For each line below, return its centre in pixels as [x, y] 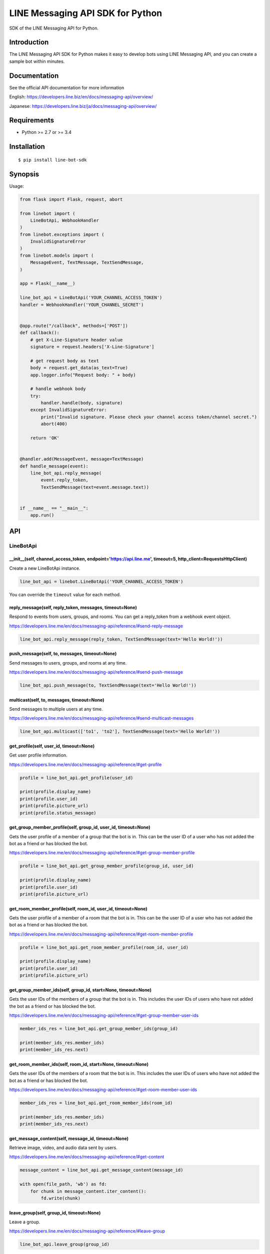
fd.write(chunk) [61, 1198]
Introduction [29, 42]
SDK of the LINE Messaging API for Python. [54, 28]
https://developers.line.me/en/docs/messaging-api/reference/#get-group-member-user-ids [104, 1015]
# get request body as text [65, 361]
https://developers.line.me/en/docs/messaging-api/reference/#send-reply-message [96, 626]
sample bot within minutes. [37, 61]
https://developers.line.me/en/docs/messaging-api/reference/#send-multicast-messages [101, 718]
